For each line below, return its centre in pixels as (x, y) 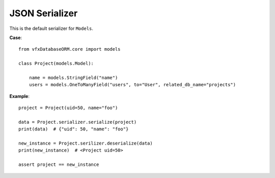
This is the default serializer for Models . (51, 28)
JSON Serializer (44, 13)
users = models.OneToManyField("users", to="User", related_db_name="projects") (132, 85)
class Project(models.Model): (56, 64)
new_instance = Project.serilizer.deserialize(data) (86, 144)
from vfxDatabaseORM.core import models (70, 49)
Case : (16, 38)
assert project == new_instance (59, 165)
